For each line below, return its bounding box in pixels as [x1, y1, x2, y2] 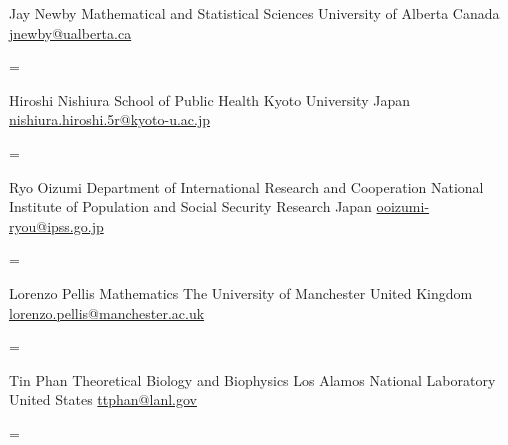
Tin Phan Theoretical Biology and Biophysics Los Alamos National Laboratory [9, 369, 496, 390]
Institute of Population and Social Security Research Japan [9, 196, 372, 217]
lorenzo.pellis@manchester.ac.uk [9, 302, 205, 323]
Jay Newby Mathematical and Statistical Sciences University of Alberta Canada [9, 3, 500, 23]
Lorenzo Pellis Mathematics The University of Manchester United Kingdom [9, 282, 473, 303]
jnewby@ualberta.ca [9, 22, 132, 43]
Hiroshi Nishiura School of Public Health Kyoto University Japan [9, 89, 410, 110]
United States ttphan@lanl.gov [9, 389, 197, 410]
